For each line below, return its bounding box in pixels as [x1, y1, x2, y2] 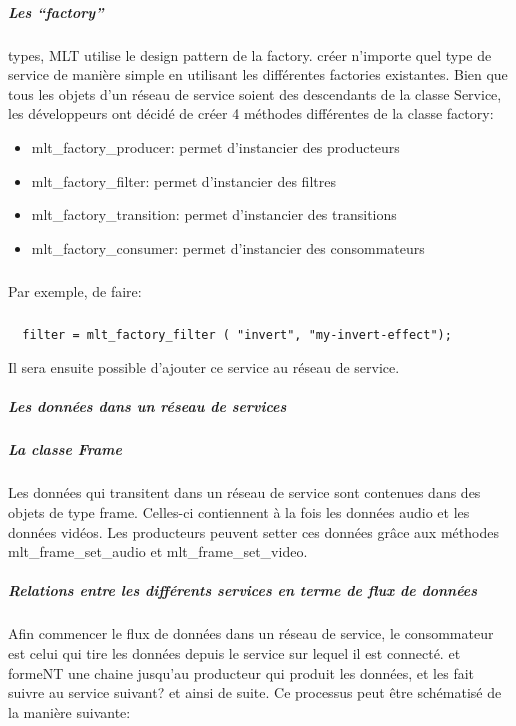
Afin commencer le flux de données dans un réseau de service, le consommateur [8, 623, 494, 644]
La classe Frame [8, 439, 122, 460]
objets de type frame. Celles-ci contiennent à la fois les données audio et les [8, 501, 470, 522]
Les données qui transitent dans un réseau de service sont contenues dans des [8, 482, 481, 503]
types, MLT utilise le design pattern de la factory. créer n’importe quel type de [8, 44, 492, 65]
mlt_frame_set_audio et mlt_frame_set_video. [8, 541, 308, 562]
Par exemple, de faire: [8, 280, 142, 301]
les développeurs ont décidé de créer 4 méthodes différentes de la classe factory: [8, 103, 494, 124]
